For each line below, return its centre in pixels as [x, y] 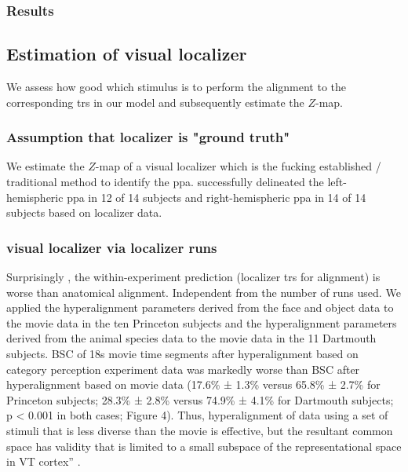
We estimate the [46, 166]
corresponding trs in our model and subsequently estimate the [155, 102]
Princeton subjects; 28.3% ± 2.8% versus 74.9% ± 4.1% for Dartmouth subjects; [200, 399]
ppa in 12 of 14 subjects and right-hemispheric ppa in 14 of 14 [217, 197]
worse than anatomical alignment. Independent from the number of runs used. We [204, 292]
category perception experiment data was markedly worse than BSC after [183, 369]
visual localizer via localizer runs [112, 247]
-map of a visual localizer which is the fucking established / [238, 166]
